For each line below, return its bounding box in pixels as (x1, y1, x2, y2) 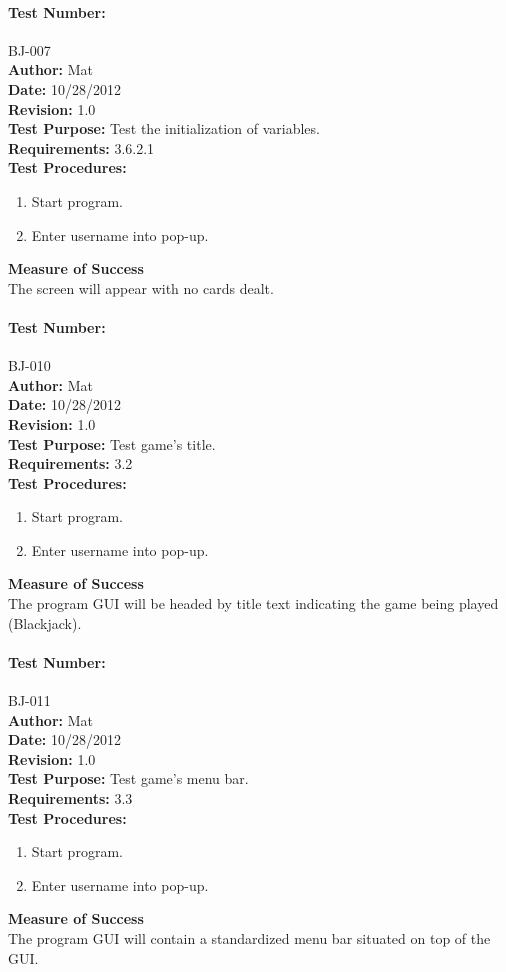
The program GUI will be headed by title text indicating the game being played (8, 593, 499, 614)
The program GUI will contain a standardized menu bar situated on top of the (8, 927, 491, 948)
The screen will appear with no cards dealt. (8, 277, 274, 298)
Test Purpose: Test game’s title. (8, 433, 216, 454)
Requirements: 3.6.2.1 (8, 137, 155, 158)
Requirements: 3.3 (8, 788, 133, 809)
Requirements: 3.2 (8, 453, 133, 474)
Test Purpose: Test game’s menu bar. (8, 768, 249, 789)
